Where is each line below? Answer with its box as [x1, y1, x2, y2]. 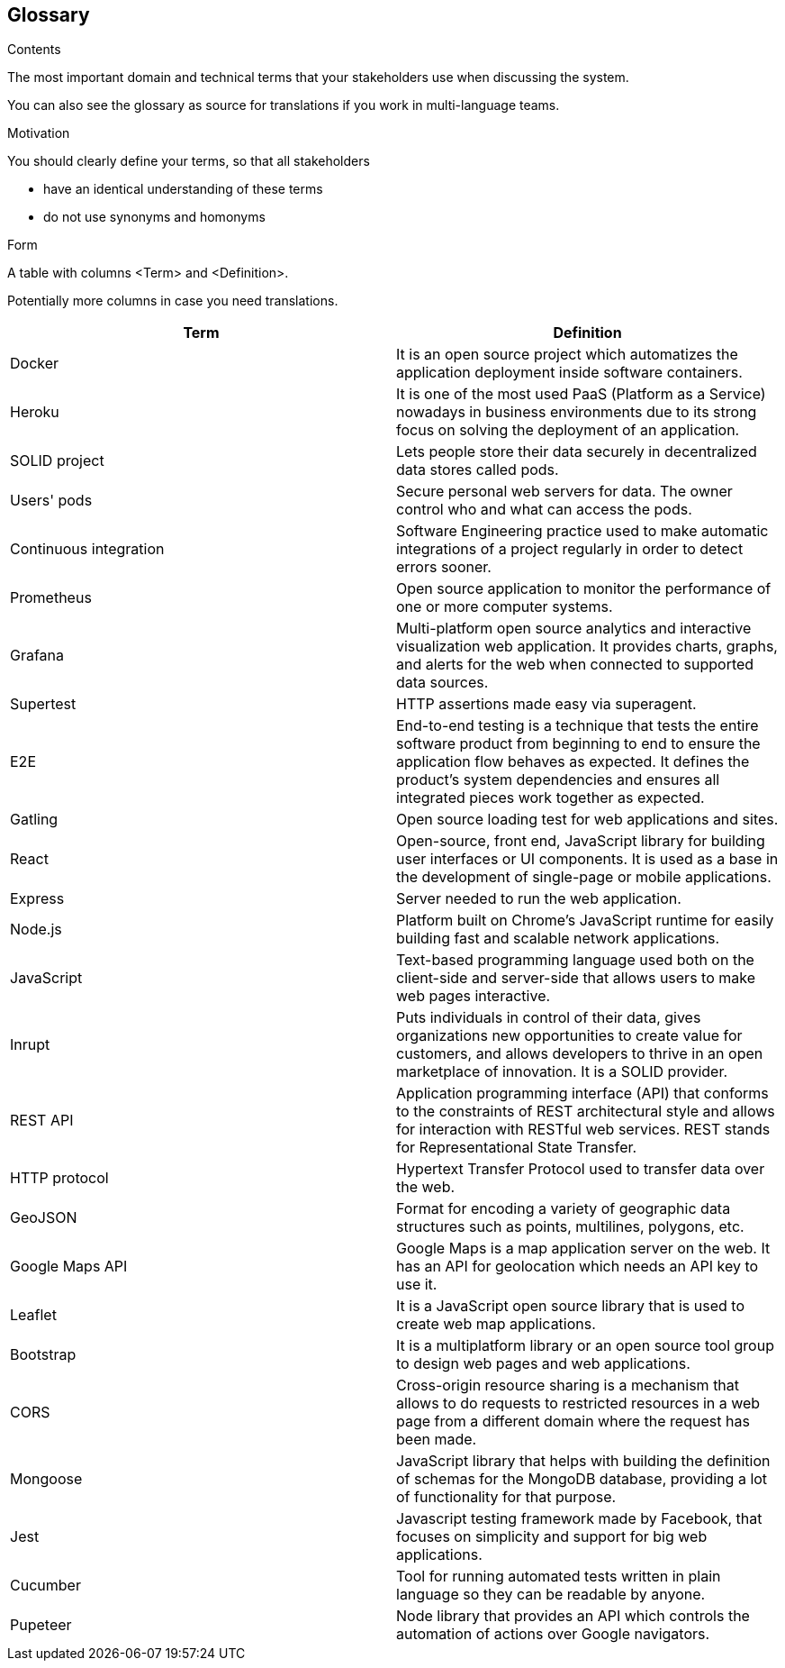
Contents [7, 41, 61, 58]
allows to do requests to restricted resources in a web [396, 1394, 761, 1413]
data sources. [396, 673, 489, 692]
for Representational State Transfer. [396, 1138, 637, 1157]
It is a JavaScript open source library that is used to [396, 1297, 744, 1316]
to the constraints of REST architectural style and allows [396, 1102, 775, 1121]
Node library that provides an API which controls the [396, 1607, 750, 1626]
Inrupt [10, 1035, 50, 1054]
